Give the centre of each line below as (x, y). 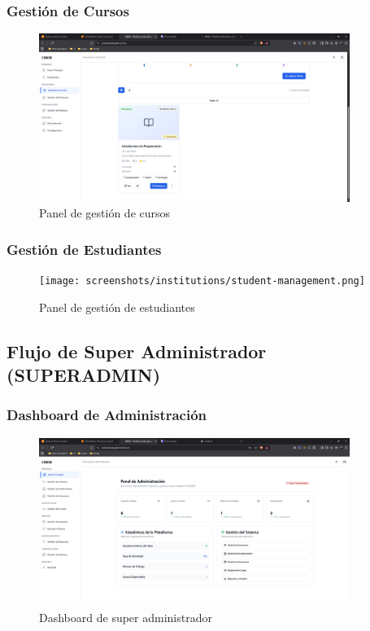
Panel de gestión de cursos (105, 213)
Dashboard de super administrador (126, 617)
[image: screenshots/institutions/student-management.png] (202, 281)
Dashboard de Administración (107, 415)
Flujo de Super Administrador (137, 351)
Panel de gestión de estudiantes (117, 307)
